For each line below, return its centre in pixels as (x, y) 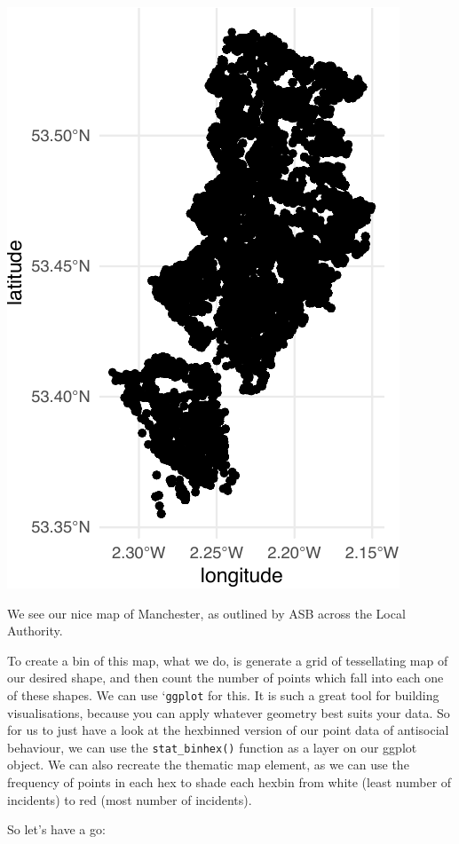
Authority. (35, 631)
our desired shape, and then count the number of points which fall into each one (226, 678)
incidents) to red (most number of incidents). (130, 799)
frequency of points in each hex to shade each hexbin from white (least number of (229, 782)
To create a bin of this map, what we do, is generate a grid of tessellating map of (228, 660)
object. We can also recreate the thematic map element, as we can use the (208, 765)
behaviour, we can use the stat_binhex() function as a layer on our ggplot (212, 747)
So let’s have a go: (56, 829)
